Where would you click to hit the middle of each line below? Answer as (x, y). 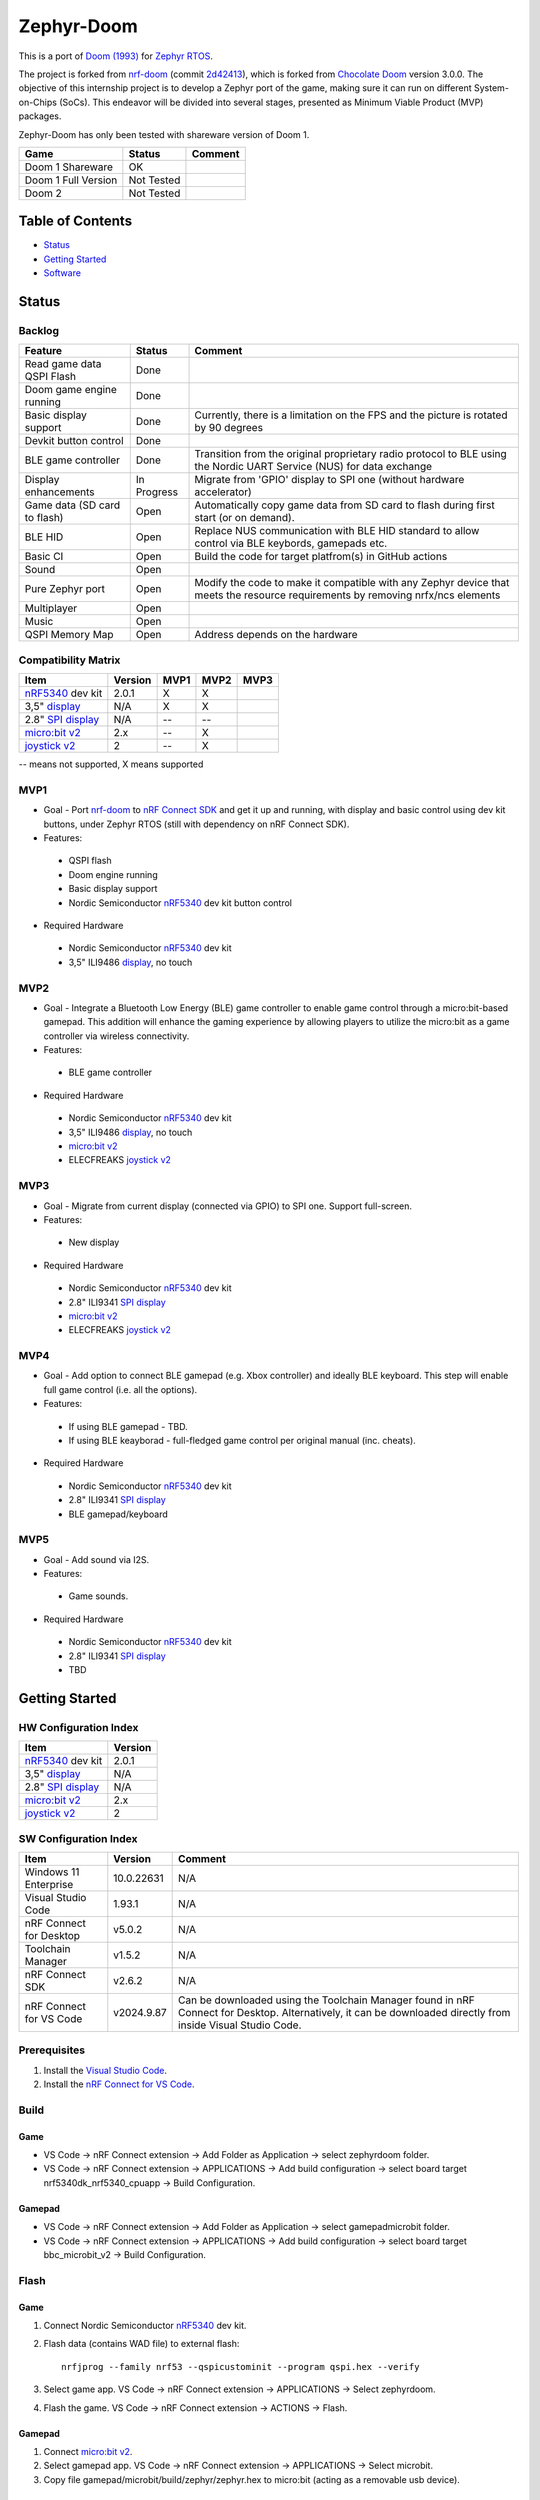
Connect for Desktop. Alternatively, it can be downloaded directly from (344, 2012)
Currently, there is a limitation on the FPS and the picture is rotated (351, 415)
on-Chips (37, 102)
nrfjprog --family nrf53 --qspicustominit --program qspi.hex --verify (240, 2366)
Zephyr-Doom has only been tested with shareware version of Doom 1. (164, 134)
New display (94, 1242)
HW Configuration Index (78, 1727)
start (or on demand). (244, 518)
